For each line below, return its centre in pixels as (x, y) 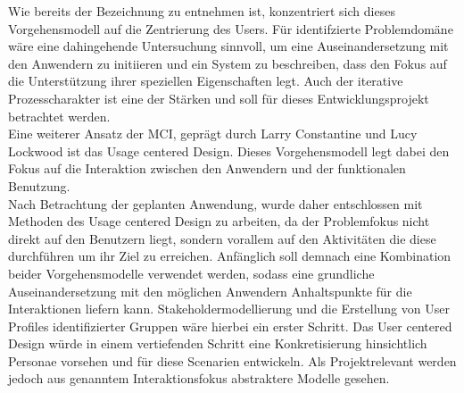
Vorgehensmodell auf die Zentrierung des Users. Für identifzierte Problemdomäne (231, 28)
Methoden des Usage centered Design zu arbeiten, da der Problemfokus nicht (219, 221)
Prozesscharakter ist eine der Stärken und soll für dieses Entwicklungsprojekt (219, 98)
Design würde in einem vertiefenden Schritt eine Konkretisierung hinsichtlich (218, 343)
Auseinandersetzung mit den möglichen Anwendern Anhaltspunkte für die (210, 291)
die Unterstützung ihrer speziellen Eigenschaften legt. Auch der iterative (206, 81)
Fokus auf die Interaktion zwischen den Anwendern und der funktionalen (207, 168)
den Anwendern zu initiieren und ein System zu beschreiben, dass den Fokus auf (228, 63)
